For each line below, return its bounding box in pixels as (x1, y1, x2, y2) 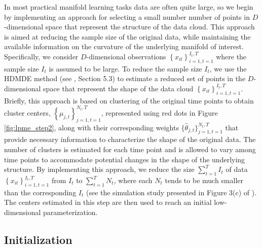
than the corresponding (4, 187, 77, 197)
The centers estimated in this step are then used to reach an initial (4, 197, 212, 207)
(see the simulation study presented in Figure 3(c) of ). (86, 187, 257, 197)
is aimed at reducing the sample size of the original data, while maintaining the (4, 31, 251, 42)
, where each (114, 175, 153, 186)
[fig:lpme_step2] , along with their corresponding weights (4, 122, 179, 132)
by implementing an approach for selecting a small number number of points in (4, 11, 250, 22)
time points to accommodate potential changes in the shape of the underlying (4, 154, 245, 164)
